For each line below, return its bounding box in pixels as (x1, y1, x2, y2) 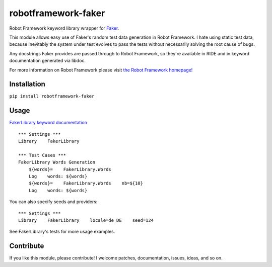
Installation (9, 80, 45, 88)
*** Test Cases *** (18, 152, 66, 158)
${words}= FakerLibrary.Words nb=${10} (28, 181, 144, 186)
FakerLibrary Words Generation (18, 159, 96, 165)
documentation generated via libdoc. (9, 58, 86, 64)
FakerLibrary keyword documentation (9, 120, 88, 126)
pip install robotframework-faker (9, 94, 95, 99)
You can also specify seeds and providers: (9, 199, 98, 205)
